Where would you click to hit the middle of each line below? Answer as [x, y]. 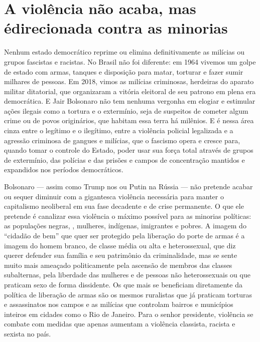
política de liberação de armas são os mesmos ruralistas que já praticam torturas [128, 294]
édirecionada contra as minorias [116, 28]
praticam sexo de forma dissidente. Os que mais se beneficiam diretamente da [123, 284]
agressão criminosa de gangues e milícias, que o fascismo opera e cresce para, [122, 140]
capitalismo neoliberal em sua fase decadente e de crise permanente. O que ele [124, 206]
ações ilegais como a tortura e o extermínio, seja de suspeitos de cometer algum [126, 110]
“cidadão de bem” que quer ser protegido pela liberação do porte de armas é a [124, 235]
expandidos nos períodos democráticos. [64, 169]
